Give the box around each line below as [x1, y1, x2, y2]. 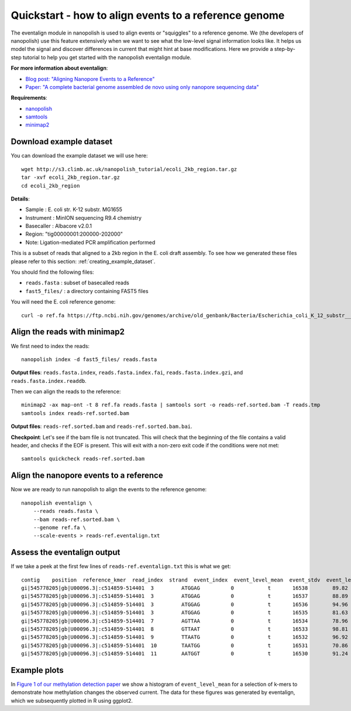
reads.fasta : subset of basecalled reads [25, 279, 130, 287]
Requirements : [11, 94, 48, 101]
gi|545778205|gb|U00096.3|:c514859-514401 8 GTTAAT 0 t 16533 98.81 [21, 625, 348, 632]
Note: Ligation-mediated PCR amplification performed [25, 239, 156, 246]
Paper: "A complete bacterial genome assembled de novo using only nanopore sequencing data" [25, 83, 259, 90]
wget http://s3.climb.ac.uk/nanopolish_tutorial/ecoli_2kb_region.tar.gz [21, 166, 238, 172]
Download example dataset [11, 137, 113, 147]
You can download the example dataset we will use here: [11, 152, 148, 159]
